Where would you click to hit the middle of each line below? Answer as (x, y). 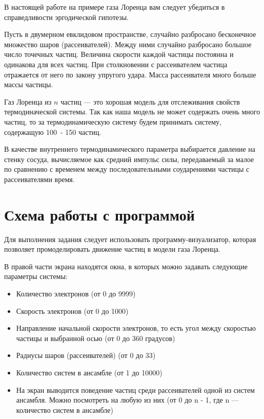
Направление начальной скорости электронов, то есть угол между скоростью (136, 328)
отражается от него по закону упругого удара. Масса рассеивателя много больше (130, 74)
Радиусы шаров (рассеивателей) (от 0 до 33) (86, 355)
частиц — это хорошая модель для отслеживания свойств (150, 101)
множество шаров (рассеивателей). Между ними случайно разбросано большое (128, 44)
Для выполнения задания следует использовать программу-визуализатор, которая (130, 239)
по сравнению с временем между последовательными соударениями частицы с (127, 169)
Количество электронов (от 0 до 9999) (76, 293)
